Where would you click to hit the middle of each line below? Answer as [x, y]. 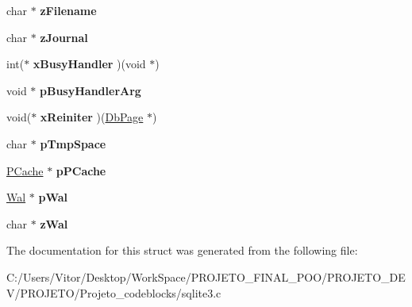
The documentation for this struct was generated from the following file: [182, 250]
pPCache [81, 170]
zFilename [68, 10]
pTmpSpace [73, 143]
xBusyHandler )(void [89, 64]
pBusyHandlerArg [90, 90]
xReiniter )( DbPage [92, 117]
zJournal [64, 37]
